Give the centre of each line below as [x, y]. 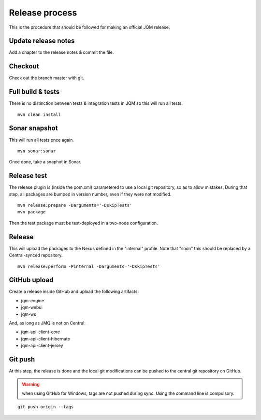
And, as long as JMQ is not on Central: [47, 323]
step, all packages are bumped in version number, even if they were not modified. [90, 194]
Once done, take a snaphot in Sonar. [45, 162]
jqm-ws [29, 314]
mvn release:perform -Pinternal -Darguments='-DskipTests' [89, 266]
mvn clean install [39, 114]
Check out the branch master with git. [47, 78]
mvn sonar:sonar [37, 151]
